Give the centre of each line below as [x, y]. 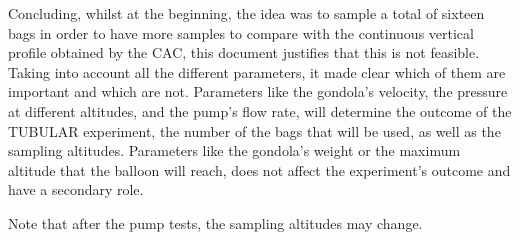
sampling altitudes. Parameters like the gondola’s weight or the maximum [234, 150]
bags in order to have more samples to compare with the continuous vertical [241, 32]
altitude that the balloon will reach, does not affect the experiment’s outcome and [259, 169]
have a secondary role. [76, 189]
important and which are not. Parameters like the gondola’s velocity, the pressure [258, 91]
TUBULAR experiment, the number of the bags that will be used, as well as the [254, 130]
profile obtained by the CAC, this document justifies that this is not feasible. [244, 52]
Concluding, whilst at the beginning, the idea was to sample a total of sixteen [246, 13]
